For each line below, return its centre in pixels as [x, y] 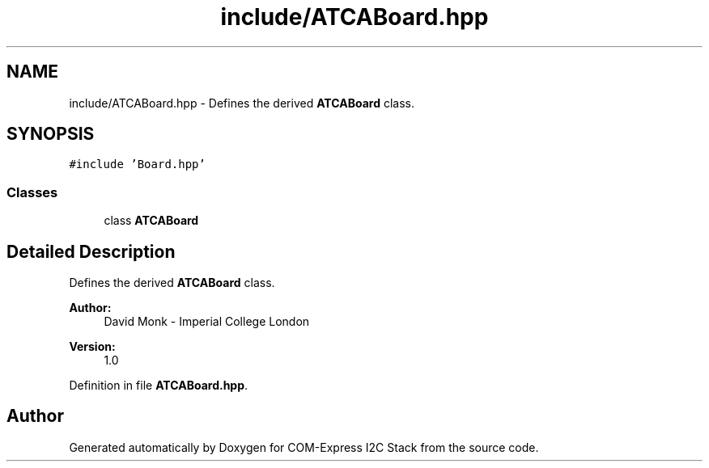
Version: [92, 347]
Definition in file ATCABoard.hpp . [159, 386]
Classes [32, 192]
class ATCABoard [151, 221]
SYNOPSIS [51, 134]
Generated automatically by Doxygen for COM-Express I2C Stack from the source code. [304, 447]
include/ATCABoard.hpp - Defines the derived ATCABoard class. [242, 103]
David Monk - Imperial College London [207, 322]
